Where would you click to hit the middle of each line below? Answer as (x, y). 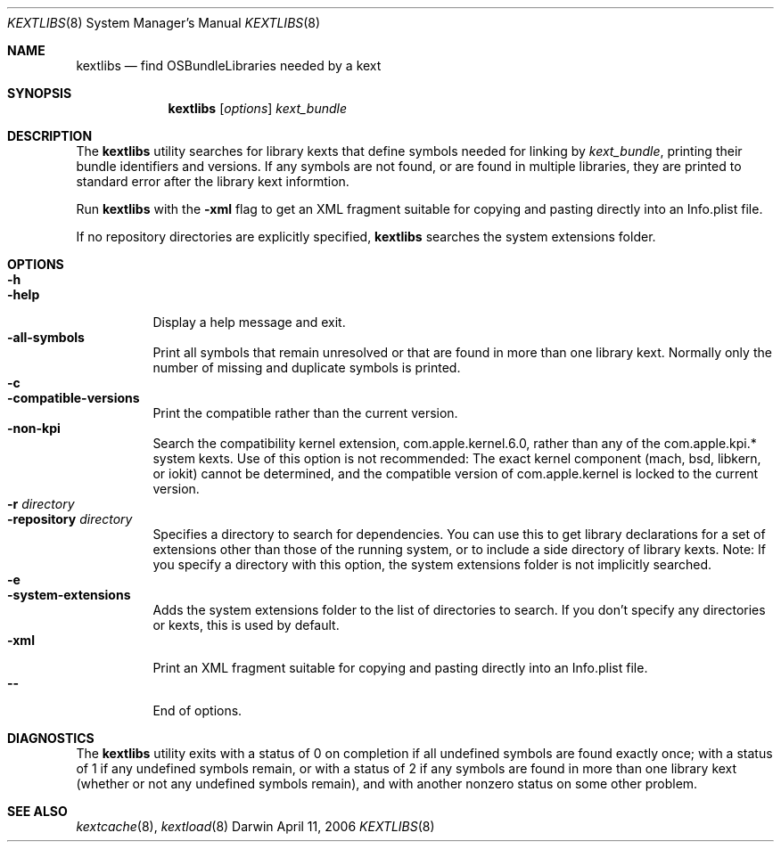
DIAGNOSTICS (51, 738)
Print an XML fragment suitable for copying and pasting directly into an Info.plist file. (400, 668)
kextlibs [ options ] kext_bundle (258, 108)
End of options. (197, 710)
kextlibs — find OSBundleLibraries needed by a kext (229, 65)
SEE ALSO (37, 811)
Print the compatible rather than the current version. (305, 413)
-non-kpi (34, 428)
